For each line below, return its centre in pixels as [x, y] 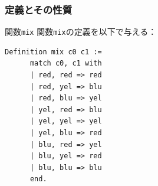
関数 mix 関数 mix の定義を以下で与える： [81, 32]
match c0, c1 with [66, 63]
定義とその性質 [39, 9]
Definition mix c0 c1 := [53, 52]
